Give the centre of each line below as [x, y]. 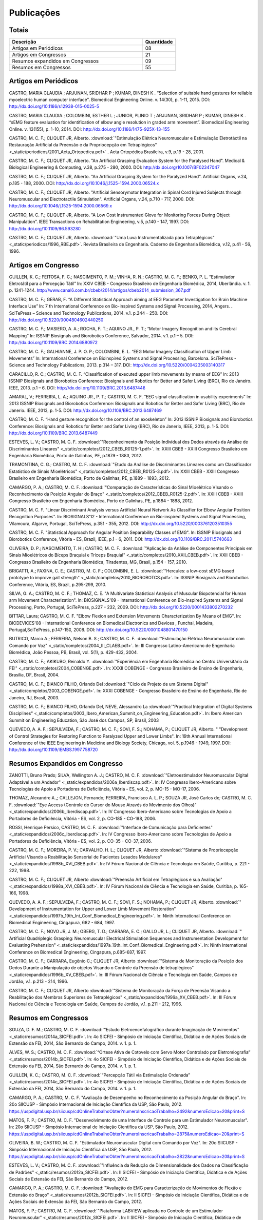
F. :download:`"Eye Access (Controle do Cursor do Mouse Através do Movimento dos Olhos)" [103, 805]
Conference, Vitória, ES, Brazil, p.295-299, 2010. [58, 584]
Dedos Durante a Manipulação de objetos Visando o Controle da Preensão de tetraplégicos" [102, 968]
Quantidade [159, 42]
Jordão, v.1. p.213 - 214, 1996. [38, 981]
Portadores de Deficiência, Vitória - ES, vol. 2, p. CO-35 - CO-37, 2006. [80, 841]
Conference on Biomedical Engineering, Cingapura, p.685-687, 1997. [78, 952]
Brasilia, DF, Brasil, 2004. [34, 675]
